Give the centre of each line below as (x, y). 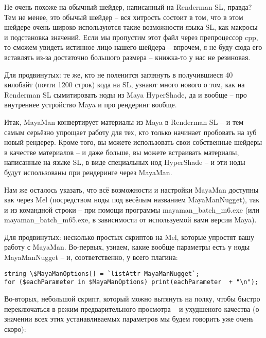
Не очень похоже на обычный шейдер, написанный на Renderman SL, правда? (128, 7)
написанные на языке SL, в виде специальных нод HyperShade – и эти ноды (125, 162)
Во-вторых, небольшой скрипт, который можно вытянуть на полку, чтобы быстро (132, 298)
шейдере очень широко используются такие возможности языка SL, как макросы (131, 27)
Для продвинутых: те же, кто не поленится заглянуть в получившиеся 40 (119, 74)
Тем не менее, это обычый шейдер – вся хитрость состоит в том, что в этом (124, 17)
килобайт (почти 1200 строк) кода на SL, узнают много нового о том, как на (125, 85)
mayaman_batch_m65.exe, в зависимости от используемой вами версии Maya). (130, 220)
